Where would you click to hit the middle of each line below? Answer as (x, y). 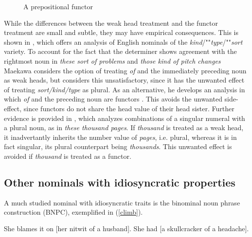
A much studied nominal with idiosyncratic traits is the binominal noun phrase (122, 202)
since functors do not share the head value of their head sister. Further (129, 108)
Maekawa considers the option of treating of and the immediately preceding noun (125, 70)
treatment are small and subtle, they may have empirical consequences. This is (121, 32)
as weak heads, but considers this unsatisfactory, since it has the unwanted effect (124, 80)
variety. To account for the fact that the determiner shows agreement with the (120, 51)
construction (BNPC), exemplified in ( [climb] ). (73, 212)
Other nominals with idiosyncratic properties (120, 182)
